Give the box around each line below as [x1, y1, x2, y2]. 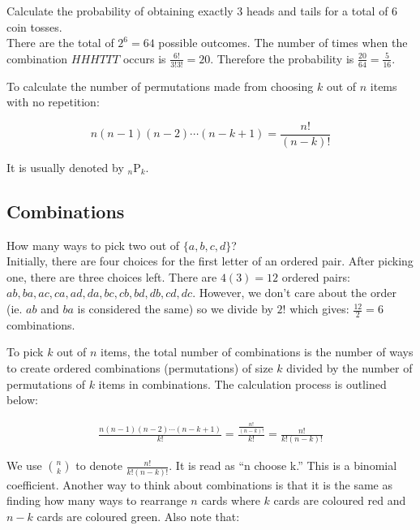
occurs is [122, 50, 166, 67]
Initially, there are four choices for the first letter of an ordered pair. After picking [6, 252, 414, 269]
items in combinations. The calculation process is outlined [98, 375, 387, 392]
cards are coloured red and [273, 492, 406, 509]
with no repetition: [6, 93, 100, 110]
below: [6, 391, 38, 408]
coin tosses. [6, 18, 62, 35]
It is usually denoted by [6, 158, 124, 175]
